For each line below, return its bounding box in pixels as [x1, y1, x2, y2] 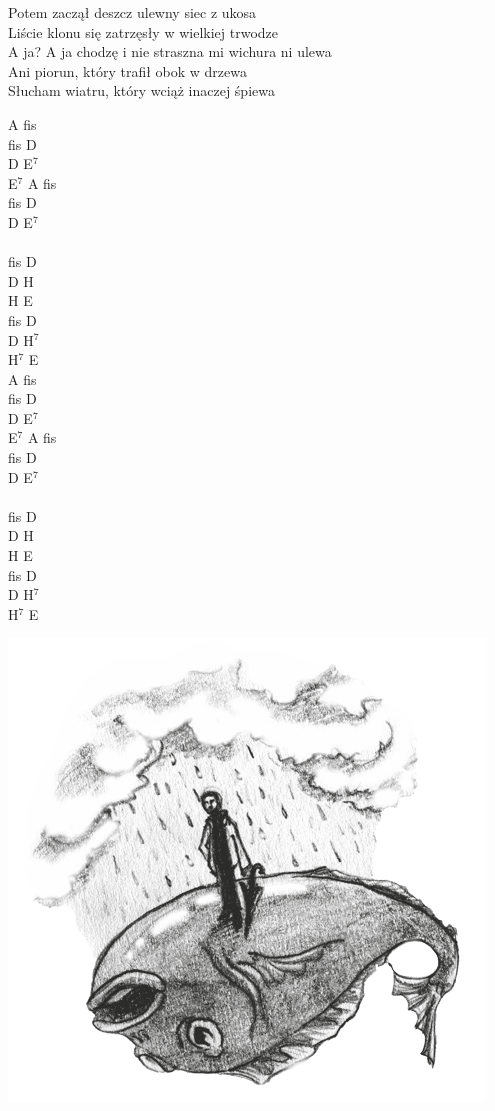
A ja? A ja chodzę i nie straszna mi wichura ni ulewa [8, 41, 332, 62]
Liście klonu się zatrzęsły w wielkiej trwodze [8, 21, 278, 42]
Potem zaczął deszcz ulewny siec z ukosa [8, 2, 257, 22]
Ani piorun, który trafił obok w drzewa [8, 60, 248, 81]
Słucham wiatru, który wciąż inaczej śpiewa [8, 80, 275, 101]
